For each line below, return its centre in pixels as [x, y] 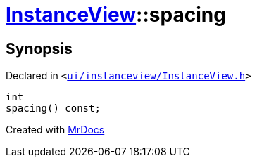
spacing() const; [53, 109]
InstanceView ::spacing [116, 15]
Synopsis [39, 48]
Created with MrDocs [55, 130]
